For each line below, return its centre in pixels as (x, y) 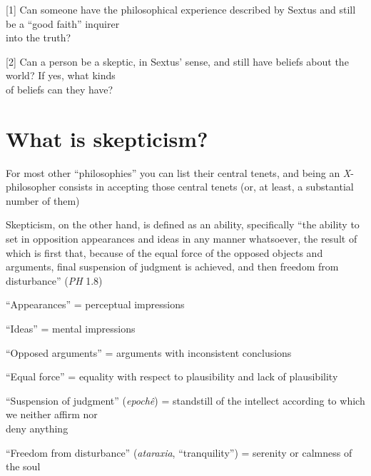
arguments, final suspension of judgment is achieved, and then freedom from (172, 267)
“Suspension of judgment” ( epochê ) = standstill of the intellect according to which (185, 400)
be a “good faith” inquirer (63, 23)
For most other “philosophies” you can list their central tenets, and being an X (178, 172)
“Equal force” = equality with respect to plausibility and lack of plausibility (172, 376)
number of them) (43, 200)
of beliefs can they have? (60, 89)
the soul (23, 466)
